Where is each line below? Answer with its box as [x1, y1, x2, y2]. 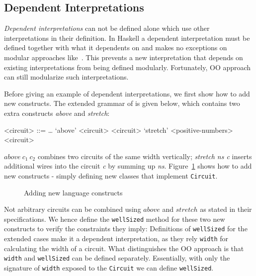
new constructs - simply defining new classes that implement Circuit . [4, 170, 218, 181]
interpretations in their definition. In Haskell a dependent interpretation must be [4, 32, 250, 43]
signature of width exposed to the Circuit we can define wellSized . [4, 262, 214, 273]
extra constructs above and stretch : [4, 107, 110, 118]
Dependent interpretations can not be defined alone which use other [4, 23, 210, 33]
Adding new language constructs [24, 187, 123, 197]
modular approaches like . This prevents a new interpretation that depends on [4, 52, 243, 62]
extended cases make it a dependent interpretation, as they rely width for [4, 233, 229, 244]
